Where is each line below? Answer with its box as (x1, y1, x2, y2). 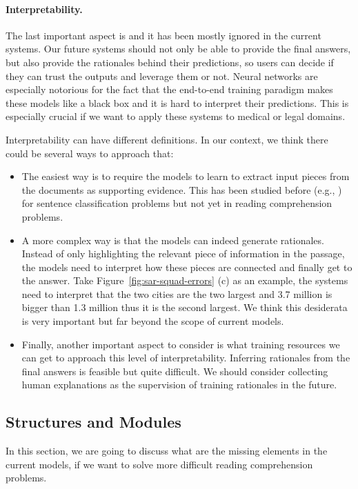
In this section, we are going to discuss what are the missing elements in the (6, 443, 328, 458)
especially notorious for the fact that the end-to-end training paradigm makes (6, 82, 333, 97)
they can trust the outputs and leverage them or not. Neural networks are (6, 68, 318, 83)
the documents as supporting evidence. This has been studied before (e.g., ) (21, 182, 342, 197)
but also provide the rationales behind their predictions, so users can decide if (6, 54, 334, 69)
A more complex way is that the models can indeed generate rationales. (21, 232, 324, 247)
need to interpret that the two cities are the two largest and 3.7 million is (21, 286, 332, 301)
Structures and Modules (6, 411, 181, 432)
